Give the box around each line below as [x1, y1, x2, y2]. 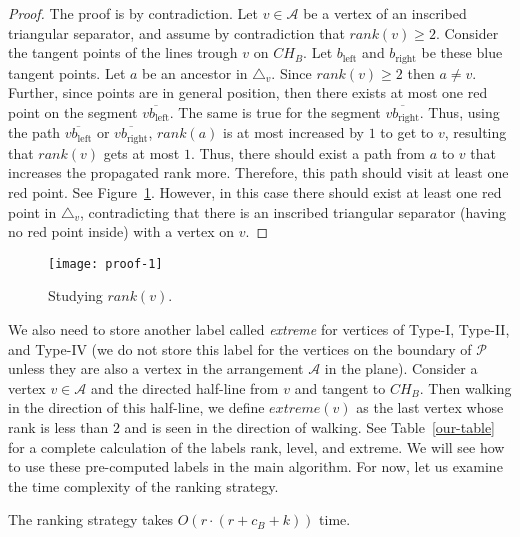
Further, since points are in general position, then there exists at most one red [8, 82, 488, 103]
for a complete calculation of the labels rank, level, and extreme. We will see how [8, 436, 505, 457]
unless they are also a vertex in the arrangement [8, 358, 304, 379]
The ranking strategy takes [8, 509, 174, 530]
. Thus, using [419, 101, 500, 122]
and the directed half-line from [90, 377, 279, 398]
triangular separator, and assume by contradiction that [8, 22, 345, 43]
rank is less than [8, 416, 109, 437]
